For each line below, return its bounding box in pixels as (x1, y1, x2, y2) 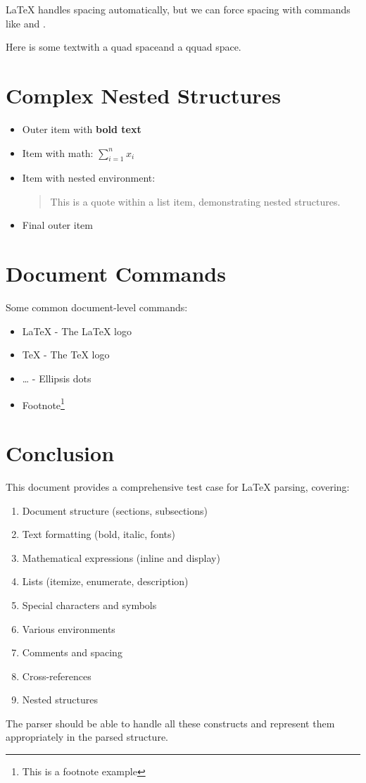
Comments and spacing (22, 645, 122, 660)
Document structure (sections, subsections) (22, 503, 208, 518)
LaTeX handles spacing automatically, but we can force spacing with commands (6, 2, 351, 16)
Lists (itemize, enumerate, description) (22, 574, 189, 589)
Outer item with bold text (22, 121, 141, 136)
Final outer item (22, 218, 93, 232)
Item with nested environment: (22, 170, 156, 185)
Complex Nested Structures (6, 80, 282, 109)
